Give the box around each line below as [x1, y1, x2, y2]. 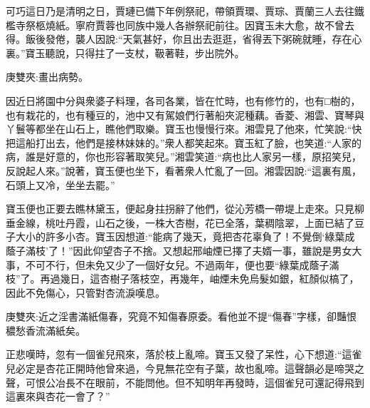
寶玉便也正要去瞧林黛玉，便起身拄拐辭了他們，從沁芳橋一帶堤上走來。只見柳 [6, 201, 364, 216]
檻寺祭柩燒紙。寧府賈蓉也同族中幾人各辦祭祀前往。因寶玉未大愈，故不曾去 [6, 17, 354, 32]
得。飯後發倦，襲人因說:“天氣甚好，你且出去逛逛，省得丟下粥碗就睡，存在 [6, 31, 352, 46]
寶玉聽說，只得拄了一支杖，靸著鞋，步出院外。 [25, 45, 245, 60]
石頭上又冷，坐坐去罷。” [6, 177, 115, 192]
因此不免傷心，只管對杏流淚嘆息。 [6, 285, 165, 300]
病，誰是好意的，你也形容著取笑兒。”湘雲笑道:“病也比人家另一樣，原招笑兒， [6, 149, 362, 164]
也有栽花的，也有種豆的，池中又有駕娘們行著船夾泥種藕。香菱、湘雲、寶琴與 [6, 107, 364, 122]
